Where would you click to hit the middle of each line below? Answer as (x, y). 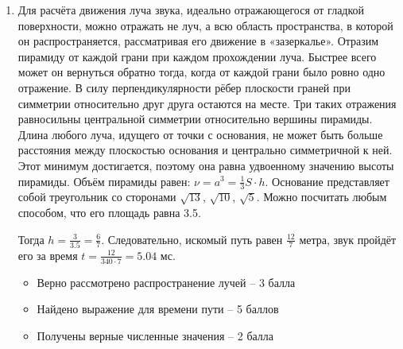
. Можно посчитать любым (322, 197)
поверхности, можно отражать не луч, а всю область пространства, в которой (205, 25)
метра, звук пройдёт (348, 239)
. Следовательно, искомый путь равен (192, 239)
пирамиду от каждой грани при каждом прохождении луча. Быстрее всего (197, 56)
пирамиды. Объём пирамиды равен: (104, 181)
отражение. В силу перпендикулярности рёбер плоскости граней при (184, 87)
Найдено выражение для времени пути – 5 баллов (158, 309)
